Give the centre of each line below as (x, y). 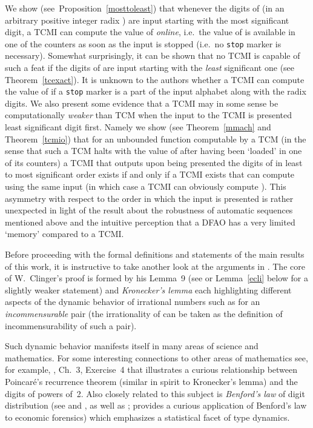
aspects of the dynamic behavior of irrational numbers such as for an (133, 302)
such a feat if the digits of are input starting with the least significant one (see (150, 68)
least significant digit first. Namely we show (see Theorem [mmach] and (138, 127)
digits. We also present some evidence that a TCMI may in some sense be (142, 103)
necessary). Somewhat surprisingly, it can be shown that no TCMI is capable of (153, 55)
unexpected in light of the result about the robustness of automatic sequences (149, 210)
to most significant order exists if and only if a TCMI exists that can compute (150, 174)
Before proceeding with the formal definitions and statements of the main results (155, 254)
